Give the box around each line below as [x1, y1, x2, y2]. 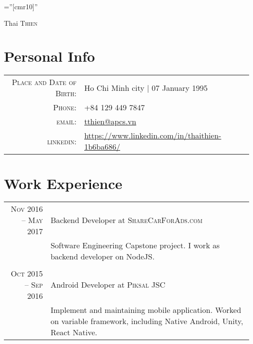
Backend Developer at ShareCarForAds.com [50, 214, 203, 226]
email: [56, 116, 77, 127]
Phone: [53, 102, 77, 113]
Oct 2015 [11, 268, 43, 279]
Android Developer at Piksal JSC [50, 279, 165, 291]
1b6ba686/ [84, 141, 120, 153]
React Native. [50, 327, 97, 338]
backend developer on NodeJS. [50, 251, 155, 262]
